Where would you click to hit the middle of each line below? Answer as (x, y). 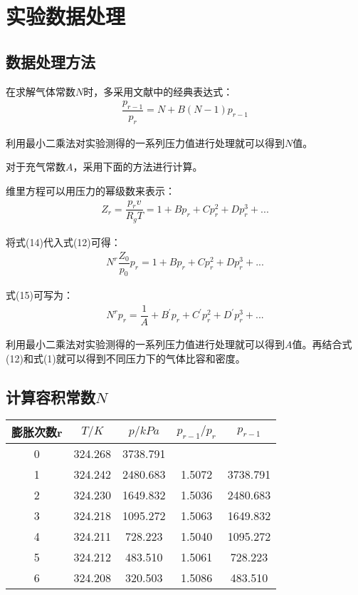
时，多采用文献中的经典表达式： (158, 91)
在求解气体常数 (41, 91)
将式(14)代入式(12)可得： (63, 241)
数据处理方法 (51, 61)
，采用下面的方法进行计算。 (138, 167)
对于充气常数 (36, 167)
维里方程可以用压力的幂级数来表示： (90, 191)
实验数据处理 (66, 16)
